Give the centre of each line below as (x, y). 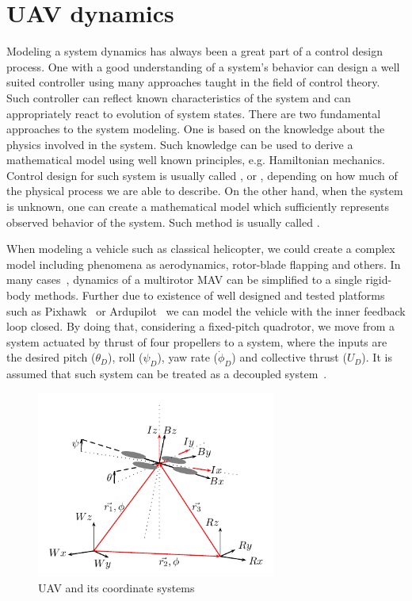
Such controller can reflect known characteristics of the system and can (179, 97)
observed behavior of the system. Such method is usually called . (163, 222)
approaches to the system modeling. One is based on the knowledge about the (196, 129)
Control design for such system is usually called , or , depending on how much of (202, 175)
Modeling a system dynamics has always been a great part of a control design (195, 51)
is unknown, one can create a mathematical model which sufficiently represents (198, 207)
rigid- (379, 279)
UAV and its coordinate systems (116, 587)
